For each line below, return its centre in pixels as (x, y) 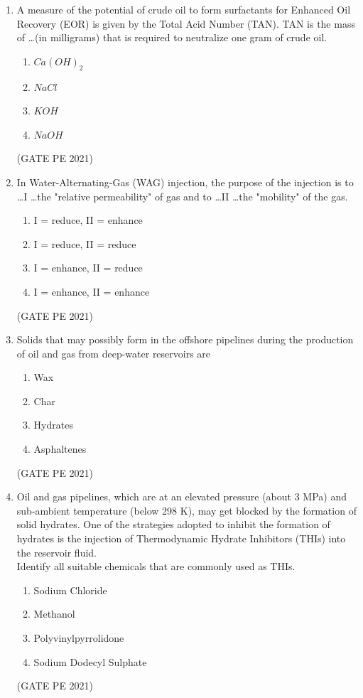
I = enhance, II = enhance (92, 291)
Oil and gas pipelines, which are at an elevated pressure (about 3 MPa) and (181, 496)
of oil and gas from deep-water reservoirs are (114, 353)
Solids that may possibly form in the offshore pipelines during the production (185, 339)
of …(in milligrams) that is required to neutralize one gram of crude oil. (172, 37)
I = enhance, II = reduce (88, 268)
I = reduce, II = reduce (85, 243)
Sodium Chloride (70, 590)
